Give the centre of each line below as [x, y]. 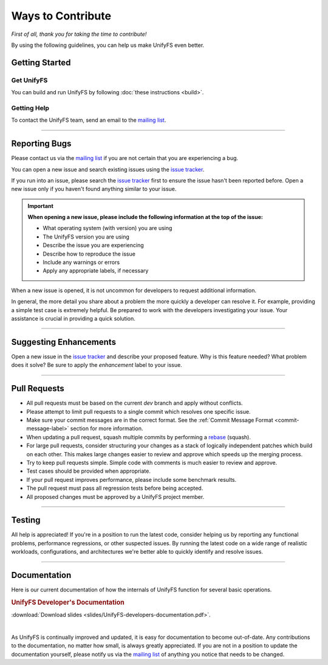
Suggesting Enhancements [64, 342]
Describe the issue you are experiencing [93, 245]
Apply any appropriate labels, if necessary [96, 271]
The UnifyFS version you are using [86, 237]
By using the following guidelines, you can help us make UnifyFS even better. [108, 45]
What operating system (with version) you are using [108, 228]
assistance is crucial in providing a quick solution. [73, 319]
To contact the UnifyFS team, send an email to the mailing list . [89, 120]
